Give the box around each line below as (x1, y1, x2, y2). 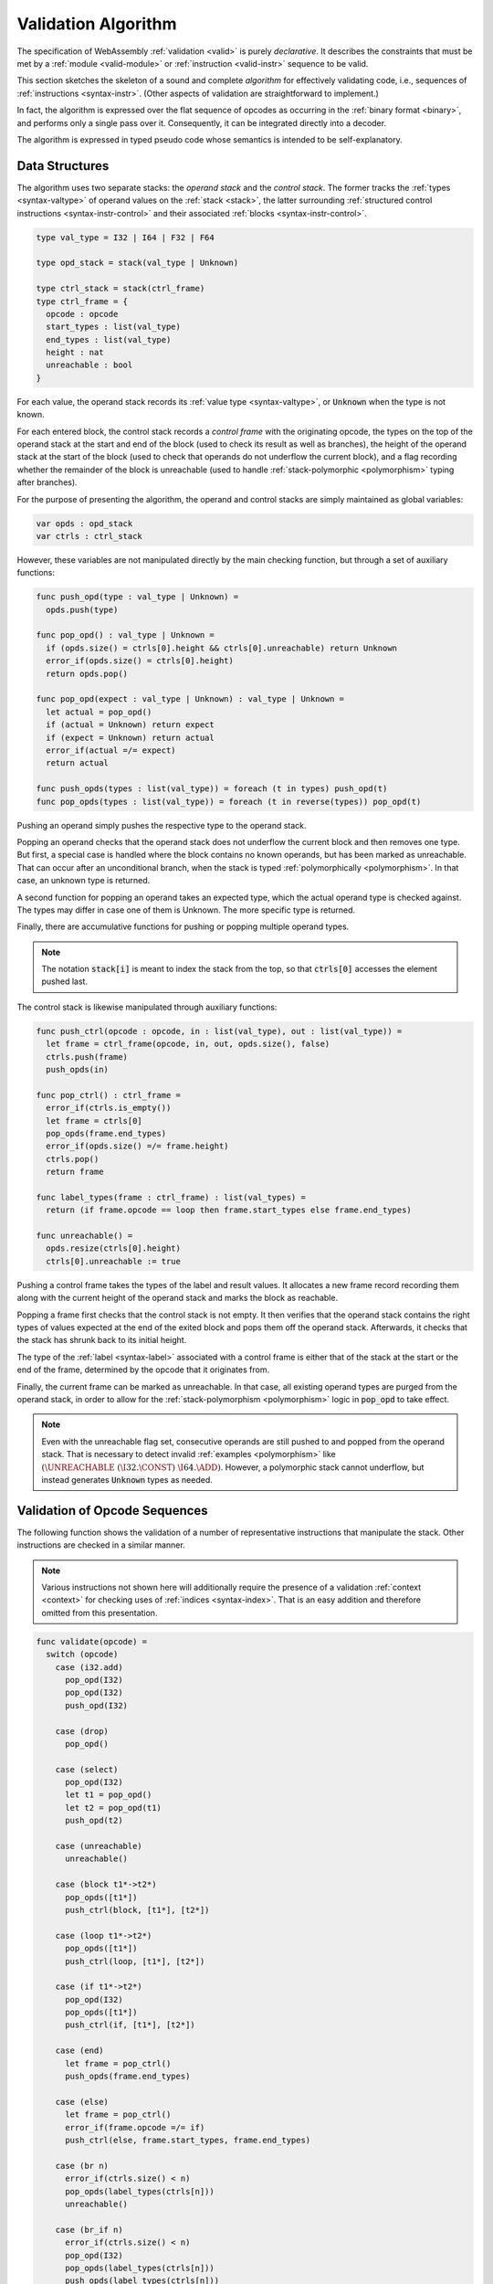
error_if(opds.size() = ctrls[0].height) (46, 656, 235, 666)
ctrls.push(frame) (46, 1052, 128, 1062)
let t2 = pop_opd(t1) (65, 1803, 162, 1813)
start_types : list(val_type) (46, 322, 182, 333)
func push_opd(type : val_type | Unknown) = (36, 592, 239, 602)
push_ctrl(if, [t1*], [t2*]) (65, 2020, 195, 2030)
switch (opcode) (46, 1649, 119, 1660)
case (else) (55, 2097, 110, 2107)
